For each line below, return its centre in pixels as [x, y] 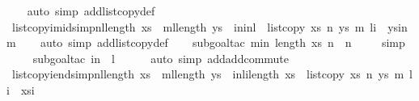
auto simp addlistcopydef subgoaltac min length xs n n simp [222, 42]
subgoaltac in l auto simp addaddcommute [161, 58]
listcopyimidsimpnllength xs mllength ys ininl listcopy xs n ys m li [194, 26]
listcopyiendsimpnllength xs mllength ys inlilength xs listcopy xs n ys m [208, 74]
